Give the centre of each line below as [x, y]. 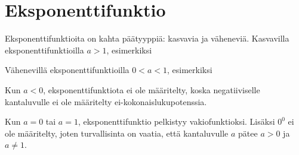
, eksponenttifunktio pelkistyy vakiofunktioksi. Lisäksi [176, 121]
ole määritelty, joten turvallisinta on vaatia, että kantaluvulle [117, 133]
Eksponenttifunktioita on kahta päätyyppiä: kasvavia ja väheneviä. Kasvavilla [147, 38]
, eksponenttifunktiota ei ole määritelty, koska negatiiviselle [152, 89]
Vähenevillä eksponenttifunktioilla [67, 70]
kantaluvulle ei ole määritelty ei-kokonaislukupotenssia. [106, 101]
